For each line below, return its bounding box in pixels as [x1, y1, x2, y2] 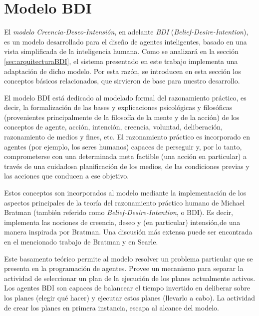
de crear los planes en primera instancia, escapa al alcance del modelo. [4, 302, 219, 312]
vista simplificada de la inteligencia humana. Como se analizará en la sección [4, 46, 239, 56]
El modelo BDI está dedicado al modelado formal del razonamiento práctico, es [4, 92, 247, 102]
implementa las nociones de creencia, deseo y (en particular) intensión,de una [4, 216, 241, 227]
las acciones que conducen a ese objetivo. [4, 170, 129, 181]
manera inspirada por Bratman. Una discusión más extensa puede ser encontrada [4, 226, 253, 237]
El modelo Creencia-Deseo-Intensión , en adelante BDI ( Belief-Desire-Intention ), [4, 26, 249, 37]
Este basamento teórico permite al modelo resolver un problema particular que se [4, 253, 253, 263]
